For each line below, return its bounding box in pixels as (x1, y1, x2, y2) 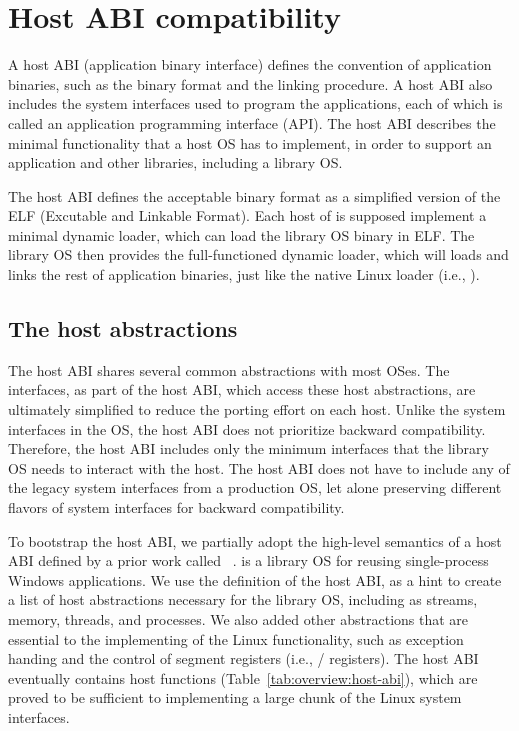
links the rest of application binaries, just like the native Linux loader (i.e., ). (8, 264, 480, 285)
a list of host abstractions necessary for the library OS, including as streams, (8, 589, 478, 610)
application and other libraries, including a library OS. (8, 152, 343, 173)
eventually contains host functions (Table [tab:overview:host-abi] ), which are (8, 667, 478, 688)
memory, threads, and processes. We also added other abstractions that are (8, 608, 469, 629)
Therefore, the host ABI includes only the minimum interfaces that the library (8, 438, 489, 459)
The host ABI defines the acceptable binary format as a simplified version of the (8, 185, 501, 206)
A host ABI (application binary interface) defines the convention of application (8, 54, 492, 75)
